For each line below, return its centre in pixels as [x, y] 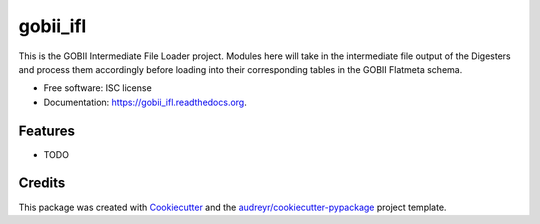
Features [46, 130]
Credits [42, 183]
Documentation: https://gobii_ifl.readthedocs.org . [145, 102]
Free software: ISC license [97, 88]
